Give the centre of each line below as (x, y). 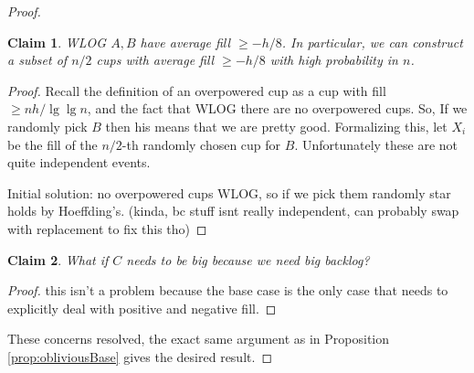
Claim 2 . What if (58, 259)
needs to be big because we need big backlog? (248, 259)
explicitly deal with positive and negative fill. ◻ (142, 308)
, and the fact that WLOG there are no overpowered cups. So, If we (277, 108)
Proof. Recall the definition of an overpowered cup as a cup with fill (197, 90)
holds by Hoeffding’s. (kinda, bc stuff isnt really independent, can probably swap (233, 211)
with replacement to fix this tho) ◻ (107, 228)
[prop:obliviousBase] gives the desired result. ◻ (140, 356)
